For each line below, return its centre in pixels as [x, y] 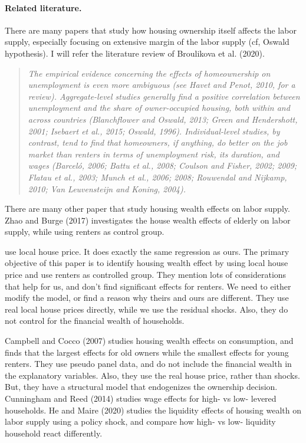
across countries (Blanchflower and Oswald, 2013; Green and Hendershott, [163, 119]
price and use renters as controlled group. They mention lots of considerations [146, 275]
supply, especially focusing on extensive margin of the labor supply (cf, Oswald [147, 42]
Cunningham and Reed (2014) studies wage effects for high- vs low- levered [141, 398]
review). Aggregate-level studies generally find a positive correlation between [164, 96]
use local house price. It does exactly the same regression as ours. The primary [147, 251]
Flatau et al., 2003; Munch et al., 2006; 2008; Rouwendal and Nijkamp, [157, 177]
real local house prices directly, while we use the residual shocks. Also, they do [147, 309]
